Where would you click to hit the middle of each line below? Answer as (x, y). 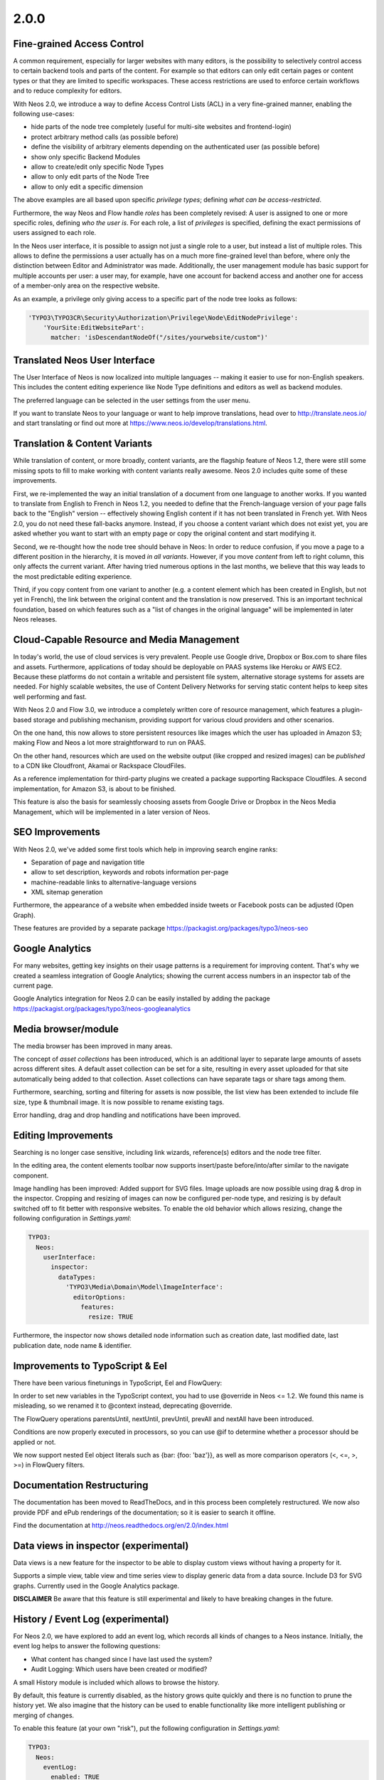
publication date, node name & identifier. (73, 1345)
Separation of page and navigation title (88, 862)
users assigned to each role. (55, 233)
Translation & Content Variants (83, 444)
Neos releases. (35, 619)
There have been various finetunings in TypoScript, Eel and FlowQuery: (118, 1383)
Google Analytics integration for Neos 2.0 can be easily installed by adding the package (142, 999)
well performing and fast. (50, 696)
